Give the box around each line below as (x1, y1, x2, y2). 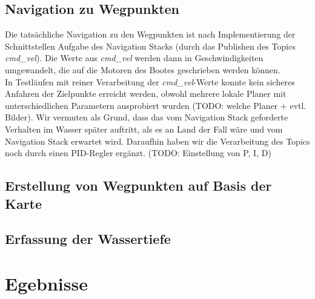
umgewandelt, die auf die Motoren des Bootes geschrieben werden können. (5, 63, 280, 76)
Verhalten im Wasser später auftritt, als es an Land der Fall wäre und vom (5, 122, 283, 135)
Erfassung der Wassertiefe (5, 229, 171, 248)
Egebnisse (5, 271, 88, 295)
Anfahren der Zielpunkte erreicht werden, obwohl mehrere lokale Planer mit (5, 87, 287, 100)
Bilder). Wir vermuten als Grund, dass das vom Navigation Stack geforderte (5, 111, 288, 123)
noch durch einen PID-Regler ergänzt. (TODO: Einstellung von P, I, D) (5, 146, 271, 159)
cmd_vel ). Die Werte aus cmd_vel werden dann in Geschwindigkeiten (5, 51, 264, 64)
